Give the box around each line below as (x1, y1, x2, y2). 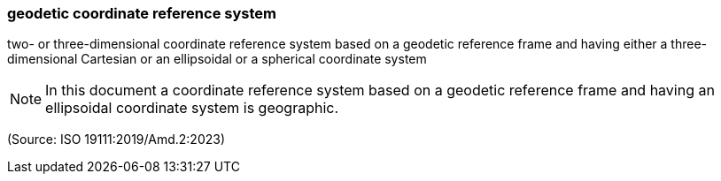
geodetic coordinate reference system (7, 4, 276, 22)
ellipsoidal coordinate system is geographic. (45, 99, 339, 117)
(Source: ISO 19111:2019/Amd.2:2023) (7, 132, 226, 147)
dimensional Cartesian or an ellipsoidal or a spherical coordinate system (7, 51, 427, 67)
